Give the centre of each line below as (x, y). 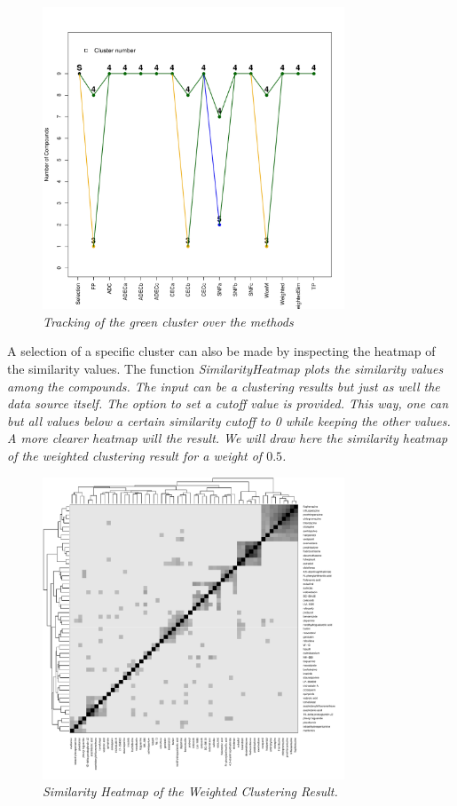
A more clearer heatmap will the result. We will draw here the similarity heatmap (228, 438)
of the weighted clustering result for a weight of (135, 455)
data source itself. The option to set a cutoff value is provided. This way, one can (228, 403)
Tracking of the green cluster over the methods (168, 321)
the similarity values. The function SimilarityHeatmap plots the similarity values (225, 368)
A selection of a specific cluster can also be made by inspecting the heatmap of (221, 351)
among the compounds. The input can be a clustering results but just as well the (224, 386)
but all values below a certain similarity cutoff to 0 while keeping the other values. (229, 420)
